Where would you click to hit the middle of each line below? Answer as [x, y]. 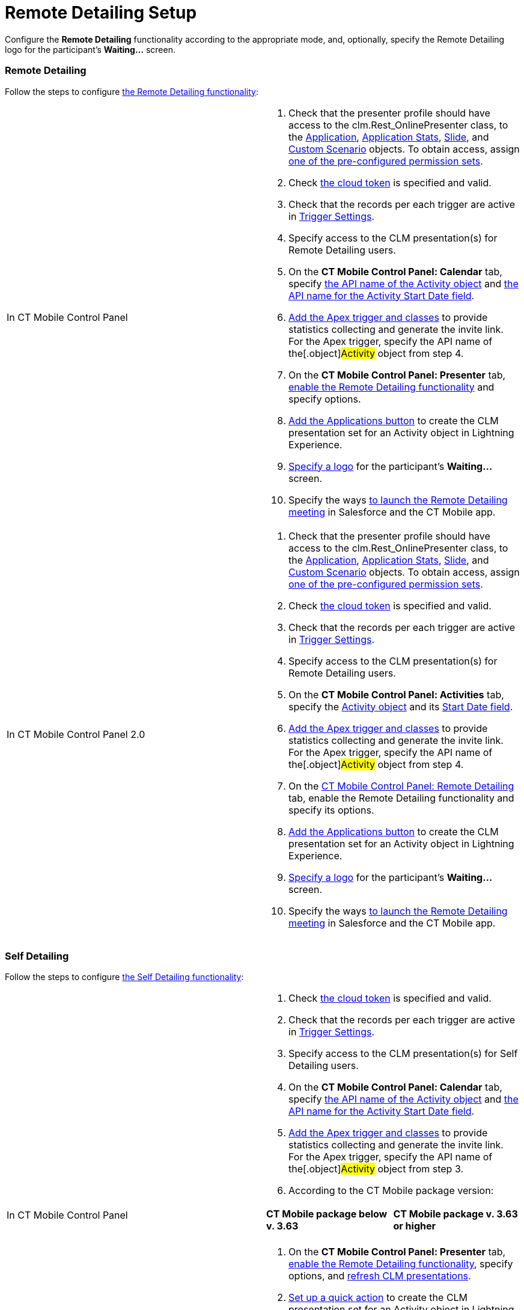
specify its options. [331, 810]
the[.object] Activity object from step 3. [376, 1169]
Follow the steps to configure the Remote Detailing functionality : [132, 91]
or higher [415, 1226]
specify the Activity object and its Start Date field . [401, 706]
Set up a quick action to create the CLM [378, 1298]
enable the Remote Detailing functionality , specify [401, 1264]
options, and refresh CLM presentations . [380, 1276]
